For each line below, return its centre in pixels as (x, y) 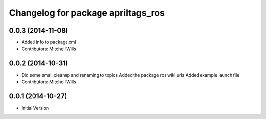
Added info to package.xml (49, 42)
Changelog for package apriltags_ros (87, 13)
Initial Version (35, 108)
